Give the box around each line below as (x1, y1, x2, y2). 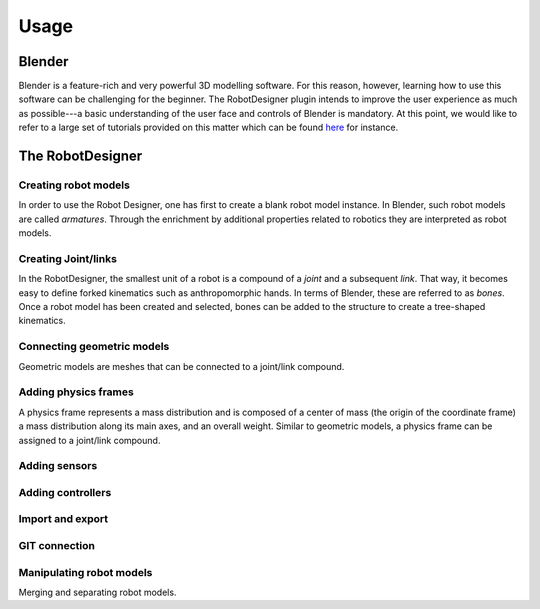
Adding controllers (18, 485, 112, 499)
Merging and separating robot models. (18, 586, 177, 598)
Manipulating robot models (18, 565, 153, 579)
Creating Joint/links (18, 251, 117, 265)
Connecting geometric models (18, 340, 170, 354)
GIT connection (18, 539, 95, 552)
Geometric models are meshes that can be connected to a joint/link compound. (18, 360, 345, 372)
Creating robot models (18, 178, 130, 192)
